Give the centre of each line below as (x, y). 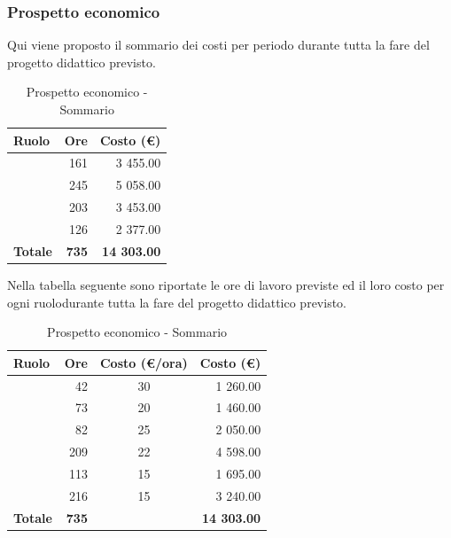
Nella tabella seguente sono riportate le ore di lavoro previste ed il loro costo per (226, 284)
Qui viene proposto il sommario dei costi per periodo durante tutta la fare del (218, 45)
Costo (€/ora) (144, 362)
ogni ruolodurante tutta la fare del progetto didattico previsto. (177, 302)
